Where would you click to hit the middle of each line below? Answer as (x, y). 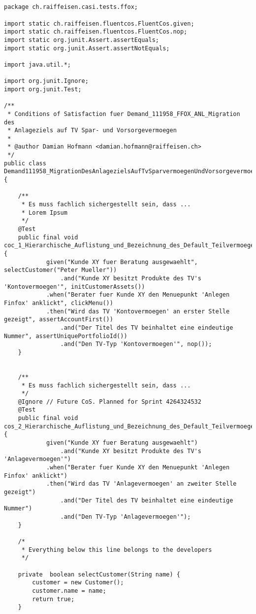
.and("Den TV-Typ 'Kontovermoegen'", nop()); (136, 344)
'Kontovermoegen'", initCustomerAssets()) (75, 287)
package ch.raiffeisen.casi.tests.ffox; (71, 7)
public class (25, 163)
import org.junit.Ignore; (46, 81)
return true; (53, 599)
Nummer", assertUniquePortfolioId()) (66, 336)
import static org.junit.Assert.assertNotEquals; (87, 48)
